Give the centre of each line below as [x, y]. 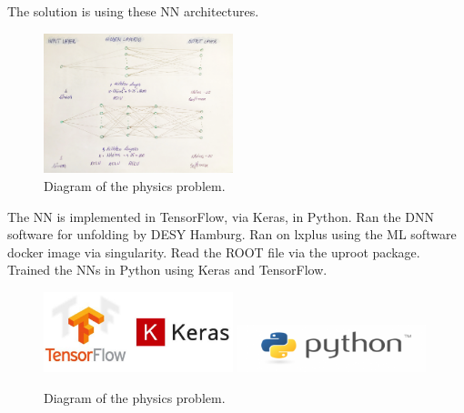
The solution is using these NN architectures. [133, 11]
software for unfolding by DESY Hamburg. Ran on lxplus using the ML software [232, 234]
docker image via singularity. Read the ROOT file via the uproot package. [214, 252]
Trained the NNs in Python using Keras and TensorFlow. [167, 270]
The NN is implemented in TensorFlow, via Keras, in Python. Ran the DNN [221, 216]
